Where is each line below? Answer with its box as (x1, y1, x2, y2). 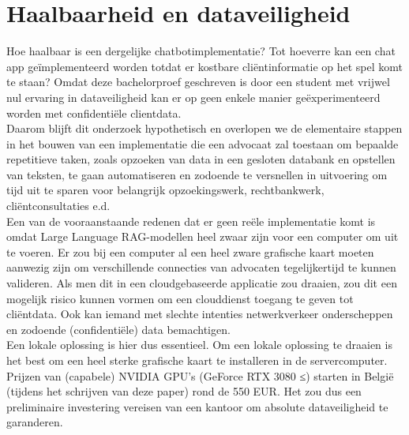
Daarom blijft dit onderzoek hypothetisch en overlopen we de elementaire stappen (6, 120, 403, 137)
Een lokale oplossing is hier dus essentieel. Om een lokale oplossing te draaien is (6, 336, 392, 353)
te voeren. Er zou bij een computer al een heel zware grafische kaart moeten (6, 243, 374, 260)
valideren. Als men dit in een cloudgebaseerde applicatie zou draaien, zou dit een (6, 275, 397, 291)
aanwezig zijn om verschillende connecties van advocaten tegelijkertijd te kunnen (6, 259, 396, 276)
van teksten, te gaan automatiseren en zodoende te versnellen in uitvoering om (6, 166, 388, 182)
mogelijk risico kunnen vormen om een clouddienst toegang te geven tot (6, 290, 354, 306)
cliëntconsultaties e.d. (6, 197, 111, 214)
